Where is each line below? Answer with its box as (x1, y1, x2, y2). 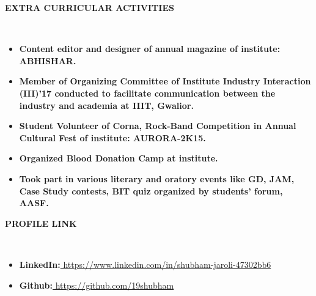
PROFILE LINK (5, 216, 77, 229)
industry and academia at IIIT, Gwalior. (19, 98, 194, 111)
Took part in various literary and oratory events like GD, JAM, (19, 172, 295, 185)
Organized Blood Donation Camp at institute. (19, 152, 218, 165)
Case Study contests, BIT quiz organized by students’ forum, (19, 184, 283, 197)
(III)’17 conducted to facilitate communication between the (19, 86, 276, 99)
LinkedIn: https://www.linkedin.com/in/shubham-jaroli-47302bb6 (19, 257, 271, 270)
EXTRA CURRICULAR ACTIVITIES (5, 1, 174, 13)
